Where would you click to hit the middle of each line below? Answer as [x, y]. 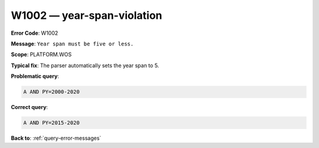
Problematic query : [35, 76]
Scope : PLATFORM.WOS [41, 55]
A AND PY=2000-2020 [51, 92]
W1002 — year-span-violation [87, 15]
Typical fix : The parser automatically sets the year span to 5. [85, 65]
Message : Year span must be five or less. [72, 44]
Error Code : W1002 [35, 33]
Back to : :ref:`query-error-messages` [56, 138]
